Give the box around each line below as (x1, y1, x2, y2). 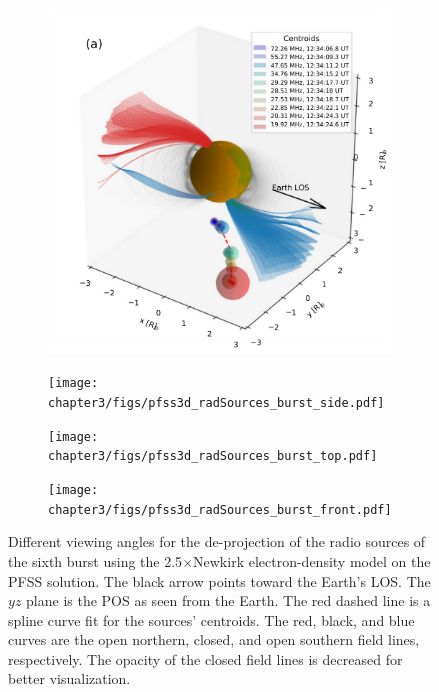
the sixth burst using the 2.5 (8, 550, 183, 571)
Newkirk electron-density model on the (193, 550, 431, 571)
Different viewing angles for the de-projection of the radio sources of (8, 531, 426, 552)
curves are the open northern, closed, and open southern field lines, (8, 629, 420, 650)
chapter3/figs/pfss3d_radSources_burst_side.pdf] (48, 396, 385, 411)
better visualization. (8, 668, 131, 689)
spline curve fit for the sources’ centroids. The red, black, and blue (8, 609, 415, 630)
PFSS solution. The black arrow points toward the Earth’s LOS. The (8, 570, 431, 591)
